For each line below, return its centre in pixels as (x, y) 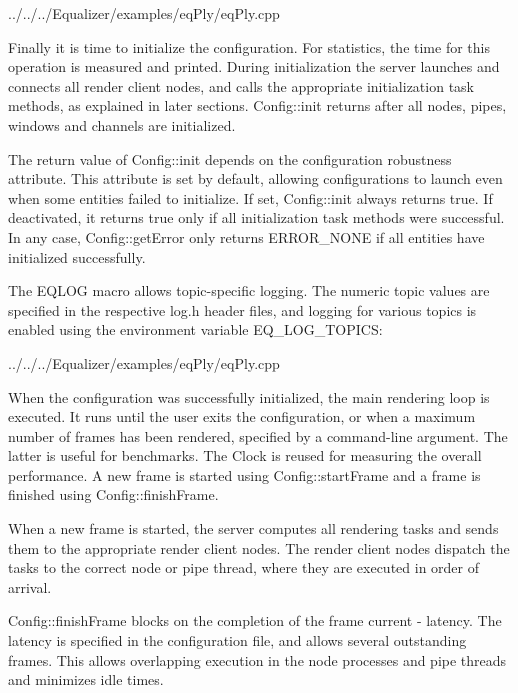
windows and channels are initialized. (122, 124)
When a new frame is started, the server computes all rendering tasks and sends (253, 528)
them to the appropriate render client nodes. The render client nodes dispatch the (259, 547)
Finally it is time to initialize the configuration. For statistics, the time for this (249, 46)
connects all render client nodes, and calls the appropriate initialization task (241, 85)
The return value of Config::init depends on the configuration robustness (230, 158)
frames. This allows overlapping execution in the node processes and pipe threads (257, 659)
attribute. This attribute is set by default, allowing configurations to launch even (255, 178)
